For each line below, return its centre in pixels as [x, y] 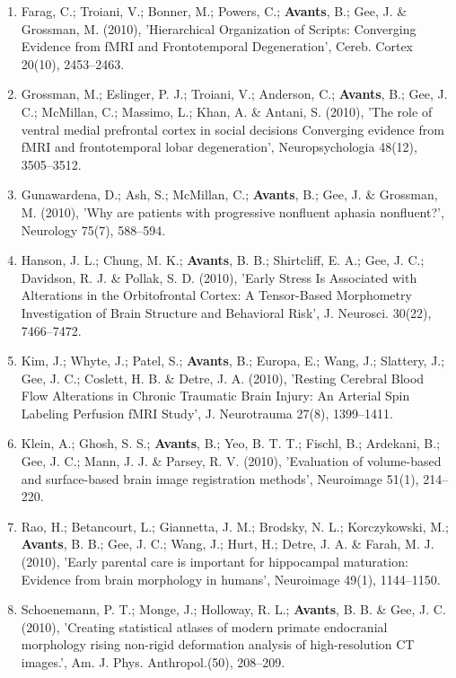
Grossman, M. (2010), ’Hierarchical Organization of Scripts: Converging [219, 28]
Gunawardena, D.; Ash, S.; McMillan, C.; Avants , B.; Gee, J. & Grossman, [229, 194]
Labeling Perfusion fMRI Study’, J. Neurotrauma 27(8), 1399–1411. [207, 413]
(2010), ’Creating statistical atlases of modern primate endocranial [204, 626]
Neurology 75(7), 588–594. [93, 229]
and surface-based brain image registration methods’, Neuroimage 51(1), [220, 478]
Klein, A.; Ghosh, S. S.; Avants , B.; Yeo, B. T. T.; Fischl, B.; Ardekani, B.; [231, 443]
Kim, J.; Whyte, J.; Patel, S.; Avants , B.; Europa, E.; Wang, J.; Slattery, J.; [233, 361]
